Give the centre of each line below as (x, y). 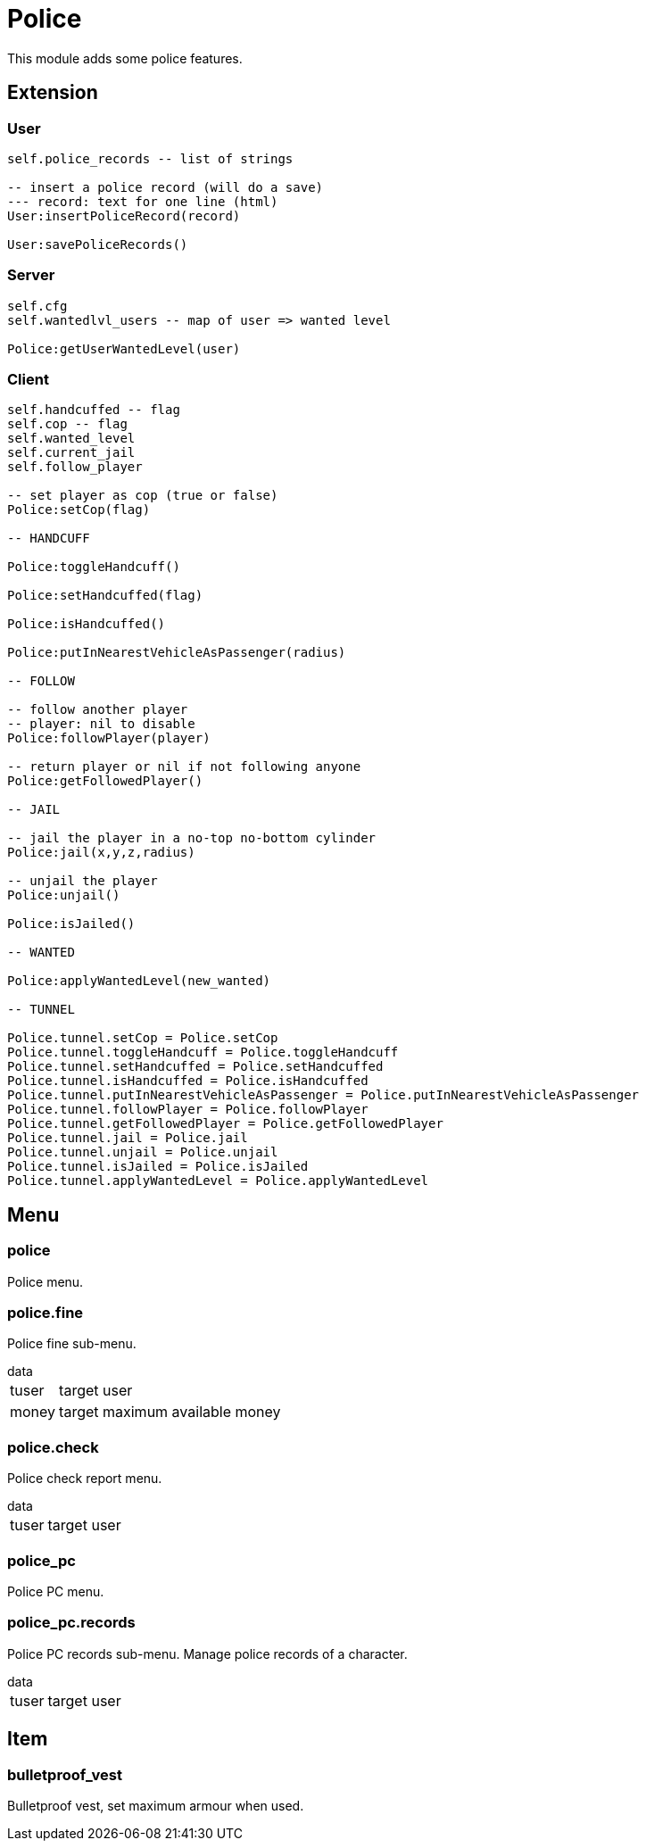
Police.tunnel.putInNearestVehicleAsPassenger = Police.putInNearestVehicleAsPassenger (323, 1095)
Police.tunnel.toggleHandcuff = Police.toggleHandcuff (203, 1052)
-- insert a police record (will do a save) (166, 187)
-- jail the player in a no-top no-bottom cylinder (192, 838)
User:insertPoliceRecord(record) (124, 215)
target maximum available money (170, 1412)
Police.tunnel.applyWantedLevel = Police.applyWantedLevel (218, 1181)
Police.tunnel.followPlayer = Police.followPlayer (188, 1110)
